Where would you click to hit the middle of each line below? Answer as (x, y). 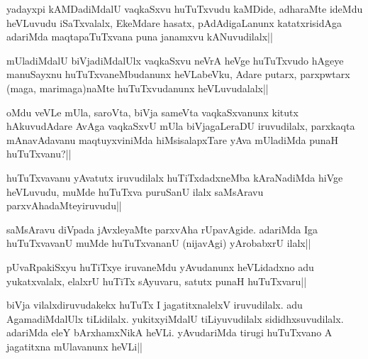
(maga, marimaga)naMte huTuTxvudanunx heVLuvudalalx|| (138, 88)
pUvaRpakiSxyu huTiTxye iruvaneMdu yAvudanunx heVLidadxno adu (160, 266)
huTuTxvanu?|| (39, 154)
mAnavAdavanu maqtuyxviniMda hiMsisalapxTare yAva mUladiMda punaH (173, 139)
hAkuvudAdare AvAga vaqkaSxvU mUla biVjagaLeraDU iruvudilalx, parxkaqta (181, 126)
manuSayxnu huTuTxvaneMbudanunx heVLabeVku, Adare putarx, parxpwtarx (178, 74)
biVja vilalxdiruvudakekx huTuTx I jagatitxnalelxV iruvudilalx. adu (155, 305)
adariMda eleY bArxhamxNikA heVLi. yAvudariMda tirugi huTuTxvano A (169, 332)
